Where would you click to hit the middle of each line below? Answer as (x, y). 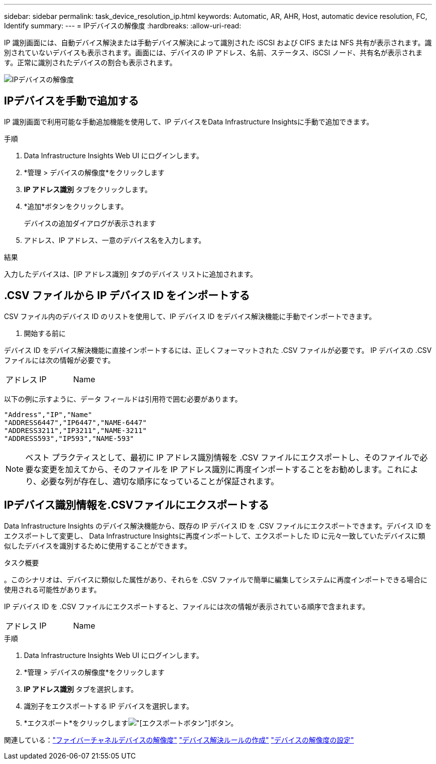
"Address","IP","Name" (48, 414)
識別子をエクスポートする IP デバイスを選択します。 (109, 706)
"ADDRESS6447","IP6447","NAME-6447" (75, 422)
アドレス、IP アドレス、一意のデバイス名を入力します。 (115, 240)
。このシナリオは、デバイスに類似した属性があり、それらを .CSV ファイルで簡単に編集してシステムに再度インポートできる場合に (216, 579)
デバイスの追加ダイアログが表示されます (90, 223)
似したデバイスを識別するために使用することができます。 (98, 546)
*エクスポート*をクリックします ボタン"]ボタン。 (131, 723)
